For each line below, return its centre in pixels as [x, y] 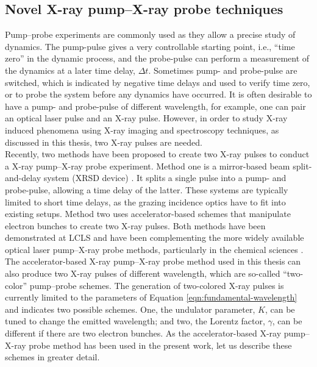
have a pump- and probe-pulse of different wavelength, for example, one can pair [155, 106]
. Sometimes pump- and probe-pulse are [223, 70]
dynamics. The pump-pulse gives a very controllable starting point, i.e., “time [150, 46]
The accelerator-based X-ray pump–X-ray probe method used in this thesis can [153, 261]
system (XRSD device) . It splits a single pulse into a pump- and [165, 178]
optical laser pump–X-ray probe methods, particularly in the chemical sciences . [154, 249]
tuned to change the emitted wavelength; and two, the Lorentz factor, [135, 321]
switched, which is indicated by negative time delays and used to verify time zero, [158, 82]
